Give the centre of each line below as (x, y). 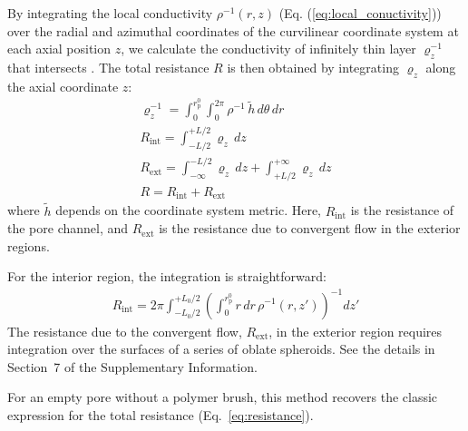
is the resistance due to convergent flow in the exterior (310, 228)
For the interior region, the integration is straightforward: (167, 276)
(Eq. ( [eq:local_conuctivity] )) (360, 13)
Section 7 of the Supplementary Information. (132, 366)
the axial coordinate (63, 86)
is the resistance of (402, 210)
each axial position (59, 49)
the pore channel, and (68, 228)
